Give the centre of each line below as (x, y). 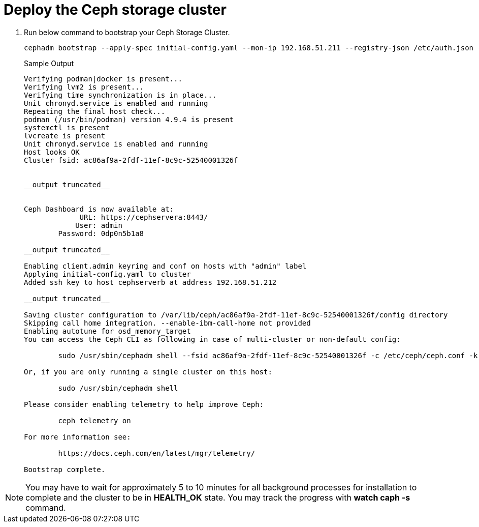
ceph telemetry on (94, 420)
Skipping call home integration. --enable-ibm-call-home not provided (167, 323)
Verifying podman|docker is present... (103, 79)
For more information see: (77, 437)
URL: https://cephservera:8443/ (144, 217)
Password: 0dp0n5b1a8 (101, 233)
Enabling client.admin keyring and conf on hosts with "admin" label (165, 266)
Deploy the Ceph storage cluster (115, 10)
